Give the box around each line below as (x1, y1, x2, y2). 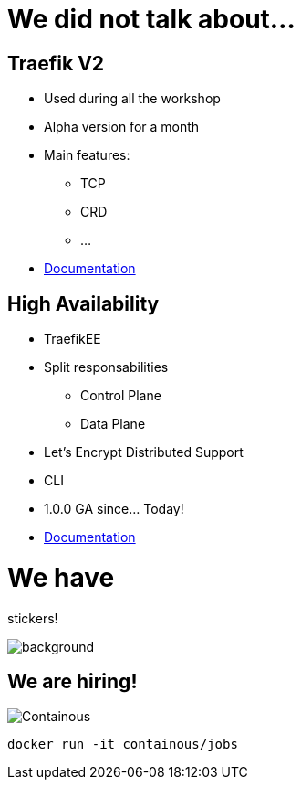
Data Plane (80, 416, 146, 432)
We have (7, 561, 115, 593)
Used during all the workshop (44, 90, 221, 107)
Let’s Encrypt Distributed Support (44, 444, 244, 461)
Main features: (44, 147, 130, 164)
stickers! (7, 610, 58, 626)
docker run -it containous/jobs (7, 737, 238, 752)
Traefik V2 (7, 51, 105, 75)
